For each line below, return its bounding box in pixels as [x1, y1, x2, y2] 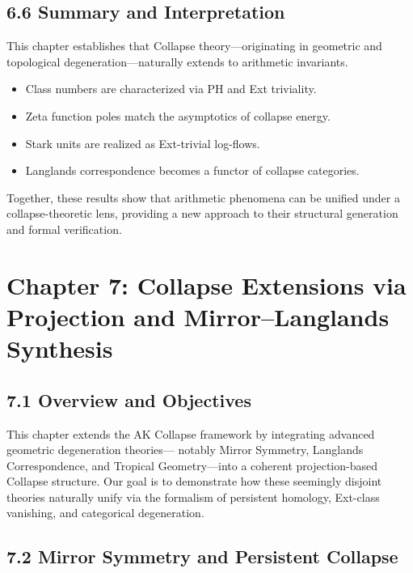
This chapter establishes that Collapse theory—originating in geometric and [6, 37, 382, 54]
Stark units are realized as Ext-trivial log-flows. [25, 134, 260, 151]
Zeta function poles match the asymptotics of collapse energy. [25, 107, 331, 124]
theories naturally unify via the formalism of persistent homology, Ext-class [6, 488, 380, 505]
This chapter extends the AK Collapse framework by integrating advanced [6, 425, 375, 442]
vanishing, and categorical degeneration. [6, 504, 204, 521]
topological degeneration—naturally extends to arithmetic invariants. [6, 53, 348, 70]
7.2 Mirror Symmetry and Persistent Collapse [6, 544, 398, 569]
